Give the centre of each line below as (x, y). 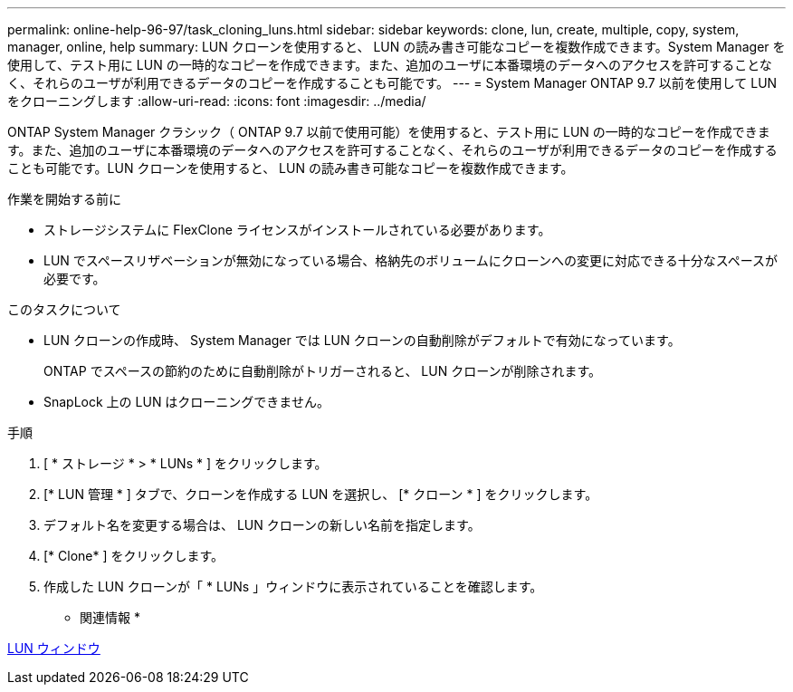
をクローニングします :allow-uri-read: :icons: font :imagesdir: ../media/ (217, 101)
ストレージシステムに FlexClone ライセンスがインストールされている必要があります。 (297, 230)
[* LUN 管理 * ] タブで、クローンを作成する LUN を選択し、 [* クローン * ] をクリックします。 (321, 494)
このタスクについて (64, 309)
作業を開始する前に (64, 199)
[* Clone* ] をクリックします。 (134, 556)
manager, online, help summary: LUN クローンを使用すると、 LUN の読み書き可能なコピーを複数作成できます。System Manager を (396, 47)
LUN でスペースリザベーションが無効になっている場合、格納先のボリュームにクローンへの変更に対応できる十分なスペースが (411, 260)
